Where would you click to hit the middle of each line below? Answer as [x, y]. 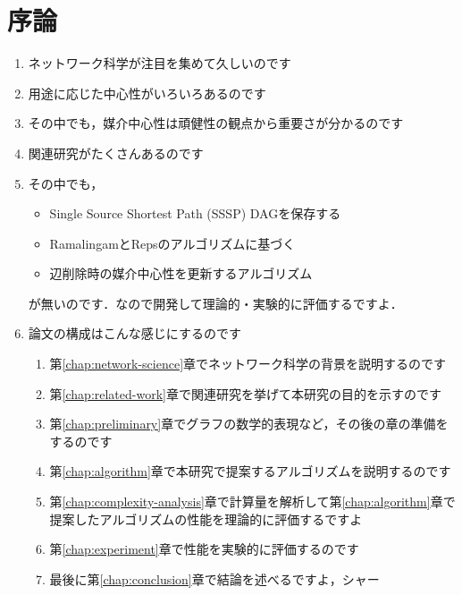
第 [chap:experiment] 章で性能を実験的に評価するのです [204, 549]
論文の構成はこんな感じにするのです [134, 333]
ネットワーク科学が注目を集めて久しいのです [160, 63]
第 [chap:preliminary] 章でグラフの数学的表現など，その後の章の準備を [249, 424]
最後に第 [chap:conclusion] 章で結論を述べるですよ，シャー [214, 578]
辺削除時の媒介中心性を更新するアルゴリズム [181, 273]
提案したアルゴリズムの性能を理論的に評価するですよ [206, 518]
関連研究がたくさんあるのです [116, 153]
